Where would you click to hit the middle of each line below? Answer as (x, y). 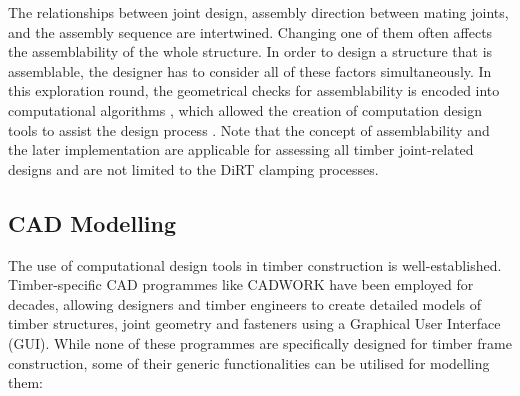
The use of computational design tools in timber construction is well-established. (255, 264)
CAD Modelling (92, 222)
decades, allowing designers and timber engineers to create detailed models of (245, 303)
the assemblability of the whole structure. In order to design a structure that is (250, 51)
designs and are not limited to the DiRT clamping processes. (193, 168)
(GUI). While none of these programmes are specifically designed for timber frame (260, 342)
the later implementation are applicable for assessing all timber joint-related (241, 149)
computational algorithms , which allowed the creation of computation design (245, 109)
